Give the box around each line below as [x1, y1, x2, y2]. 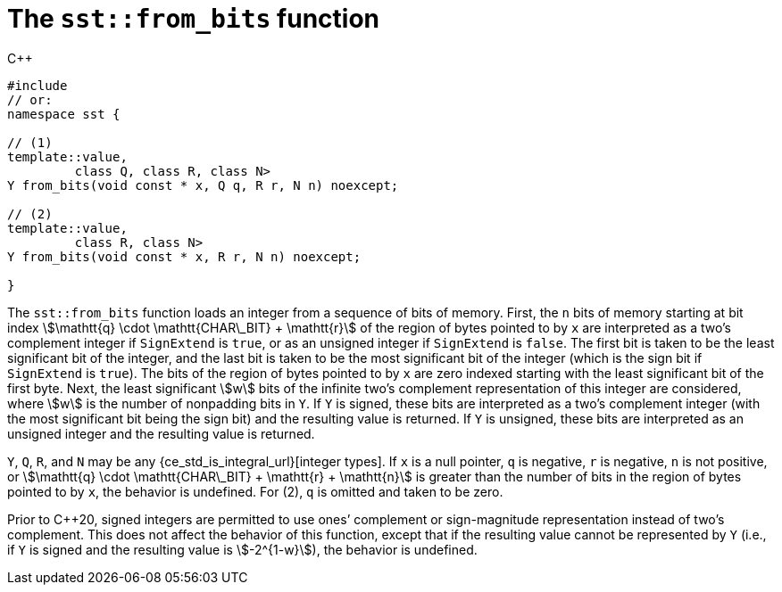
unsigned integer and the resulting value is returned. [7, 425, 315, 441]
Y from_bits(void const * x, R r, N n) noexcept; [7, 249, 362, 264]
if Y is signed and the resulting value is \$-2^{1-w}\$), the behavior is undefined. [7, 541, 478, 557]
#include [7, 78, 68, 93]
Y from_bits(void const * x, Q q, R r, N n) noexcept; [7, 177, 399, 193]
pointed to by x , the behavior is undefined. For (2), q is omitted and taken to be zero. [7, 483, 503, 499]
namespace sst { [7, 106, 121, 121]
